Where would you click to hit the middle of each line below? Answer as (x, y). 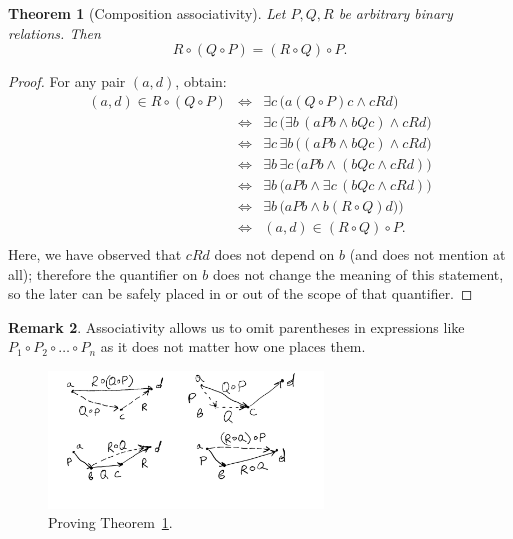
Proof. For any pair (67, 81)
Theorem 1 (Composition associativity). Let (147, 13)
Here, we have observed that (95, 254)
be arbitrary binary (395, 13)
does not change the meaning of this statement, (358, 273)
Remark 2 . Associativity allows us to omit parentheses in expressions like (236, 326)
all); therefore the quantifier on (103, 273)
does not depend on (274, 254)
